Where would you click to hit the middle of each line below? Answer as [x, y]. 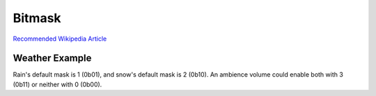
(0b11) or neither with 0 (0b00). [57, 84]
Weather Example [52, 58]
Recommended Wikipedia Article [60, 39]
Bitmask [37, 18]
